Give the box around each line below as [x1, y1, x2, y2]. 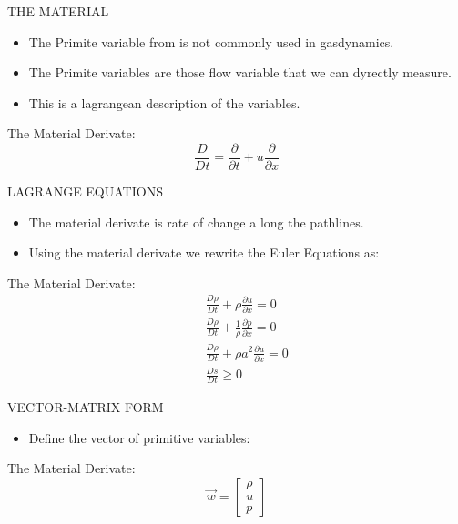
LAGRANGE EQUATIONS [7, 182, 163, 201]
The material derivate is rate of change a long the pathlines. [28, 212, 364, 231]
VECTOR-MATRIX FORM [7, 398, 164, 417]
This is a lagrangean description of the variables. [28, 93, 300, 112]
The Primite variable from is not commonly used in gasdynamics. [28, 32, 394, 51]
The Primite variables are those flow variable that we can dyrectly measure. [28, 63, 452, 82]
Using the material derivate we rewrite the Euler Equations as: [28, 243, 380, 262]
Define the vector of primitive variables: [28, 428, 250, 447]
